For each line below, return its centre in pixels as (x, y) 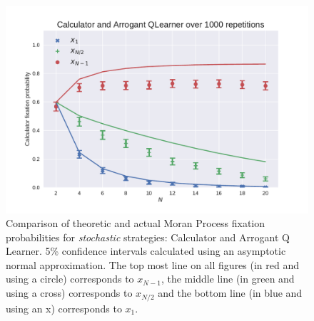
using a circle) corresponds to (70, 279)
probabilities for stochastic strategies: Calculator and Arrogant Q (148, 237)
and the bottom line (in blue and (230, 293)
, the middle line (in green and (228, 279)
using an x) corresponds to (64, 308)
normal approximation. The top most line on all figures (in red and (153, 264)
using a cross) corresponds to (69, 293)
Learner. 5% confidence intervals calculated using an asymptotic (146, 251)
